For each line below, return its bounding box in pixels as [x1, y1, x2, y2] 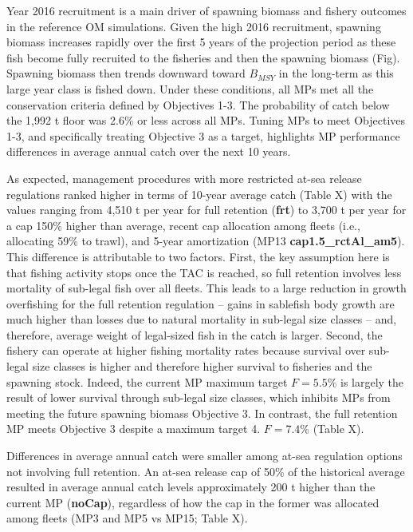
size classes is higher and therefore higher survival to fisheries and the [32, 358, 372, 375]
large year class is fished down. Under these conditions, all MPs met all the [6, 80, 374, 97]
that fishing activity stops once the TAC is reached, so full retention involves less [6, 264, 402, 280]
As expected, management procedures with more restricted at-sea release [6, 169, 362, 186]
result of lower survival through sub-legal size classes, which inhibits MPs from [6, 389, 391, 406]
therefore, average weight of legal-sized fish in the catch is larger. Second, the [6, 326, 383, 343]
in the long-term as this [278, 65, 394, 81]
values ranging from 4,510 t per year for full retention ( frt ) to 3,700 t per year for [6, 201, 407, 218]
